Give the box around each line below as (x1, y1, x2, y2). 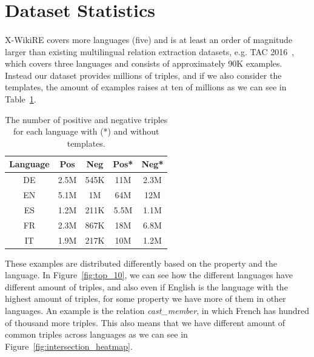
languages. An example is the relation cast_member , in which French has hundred (5, 304, 310, 316)
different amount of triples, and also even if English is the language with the (5, 280, 288, 293)
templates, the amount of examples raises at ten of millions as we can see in (5, 81, 287, 93)
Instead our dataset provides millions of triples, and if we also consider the (5, 68, 282, 81)
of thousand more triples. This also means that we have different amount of (5, 316, 286, 329)
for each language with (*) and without (13, 125, 159, 138)
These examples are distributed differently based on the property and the (5, 256, 277, 269)
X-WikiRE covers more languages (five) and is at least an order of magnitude (5, 33, 293, 45)
